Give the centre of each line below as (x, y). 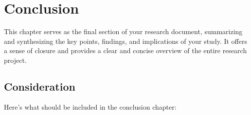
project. (15, 60)
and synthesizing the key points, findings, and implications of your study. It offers (125, 41)
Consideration (40, 86)
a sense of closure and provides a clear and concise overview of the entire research (125, 50)
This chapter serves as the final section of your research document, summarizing (123, 31)
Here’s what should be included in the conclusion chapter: (90, 106)
